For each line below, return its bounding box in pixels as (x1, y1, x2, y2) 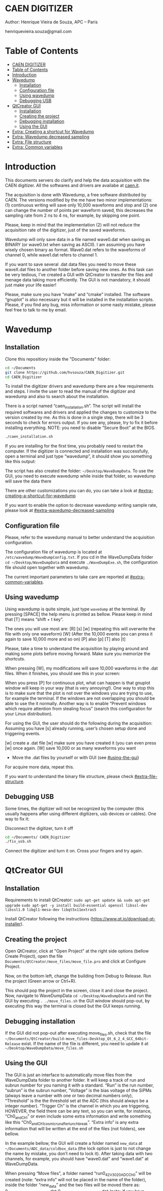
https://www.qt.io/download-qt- (92, 916, 156, 922)
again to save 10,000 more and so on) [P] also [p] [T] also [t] (5, 636, 126, 642)
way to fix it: (5, 816, 30, 822)
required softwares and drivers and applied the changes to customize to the (5, 409, 157, 415)
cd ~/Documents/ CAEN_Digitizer (5, 834, 70, 840)
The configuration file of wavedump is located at (5, 549, 102, 554)
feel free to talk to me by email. (5, 307, 67, 312)
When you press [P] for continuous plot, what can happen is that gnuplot (5, 680, 150, 686)
